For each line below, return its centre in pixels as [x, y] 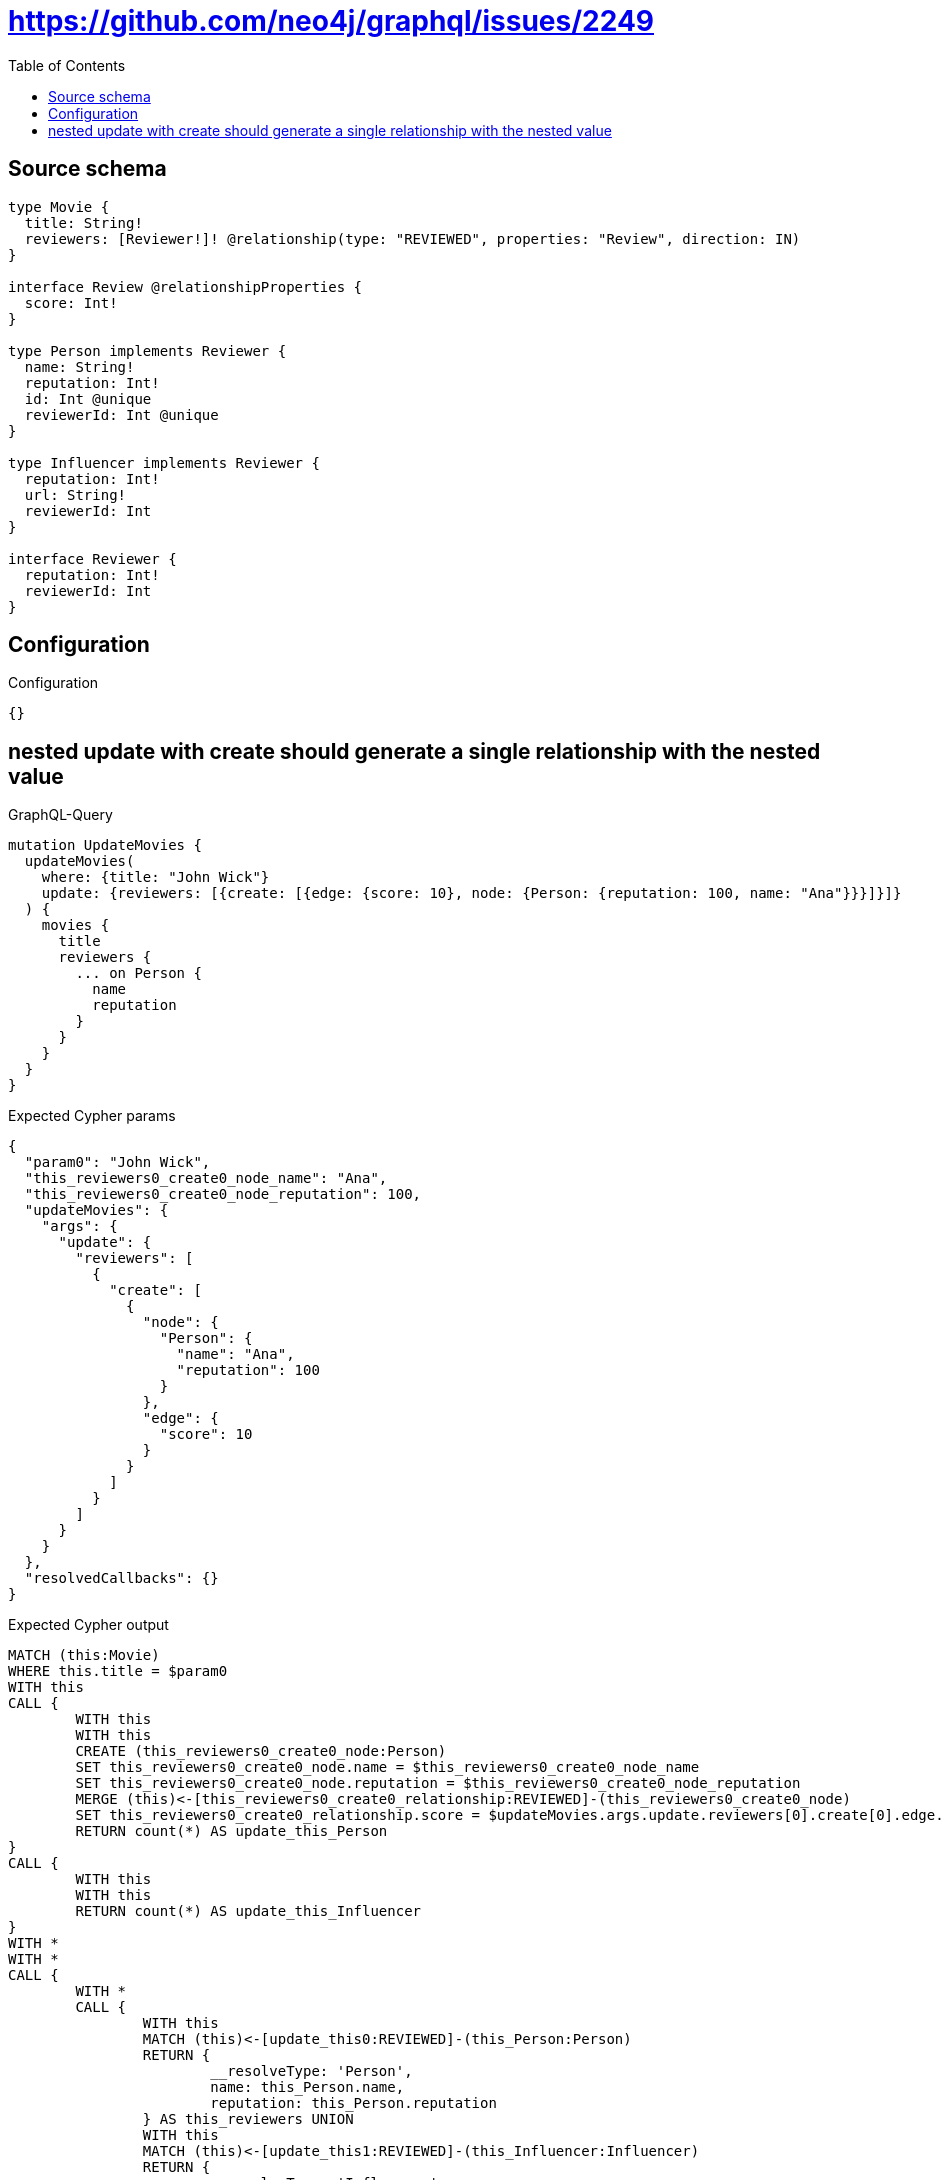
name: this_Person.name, [307, 2087]
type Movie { [59, 206]
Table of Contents [67, 65]
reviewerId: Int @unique [121, 414]
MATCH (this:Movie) [84, 1655]
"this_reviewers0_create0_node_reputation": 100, [223, 1194]
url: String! [75, 494]
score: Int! [71, 302]
